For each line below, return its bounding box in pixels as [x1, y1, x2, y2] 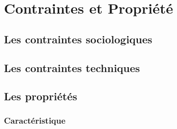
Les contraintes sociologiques [4, 31, 153, 46]
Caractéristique [4, 114, 66, 126]
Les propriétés [4, 89, 77, 104]
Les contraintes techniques [4, 60, 140, 75]
